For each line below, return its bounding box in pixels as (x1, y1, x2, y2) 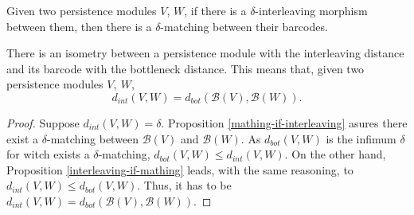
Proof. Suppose (6, 114, 80, 131)
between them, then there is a (6, 18, 152, 34)
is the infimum (326, 130, 396, 147)
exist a (6, 130, 39, 147)
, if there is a (184, 2, 247, 18)
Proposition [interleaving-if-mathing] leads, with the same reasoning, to (6, 161, 353, 178)
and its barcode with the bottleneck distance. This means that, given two (6, 60, 365, 76)
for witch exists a (6, 146, 90, 162)
